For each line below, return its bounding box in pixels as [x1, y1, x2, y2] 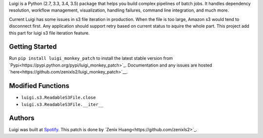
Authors [9, 114, 35, 122]
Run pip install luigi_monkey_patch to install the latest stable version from [9, 55, 173, 61]
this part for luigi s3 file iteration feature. [9, 30, 90, 36]
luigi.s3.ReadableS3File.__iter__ [21, 102, 104, 107]
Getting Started [9, 43, 57, 51]
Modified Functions [9, 82, 70, 90]
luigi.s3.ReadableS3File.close [21, 95, 96, 101]
